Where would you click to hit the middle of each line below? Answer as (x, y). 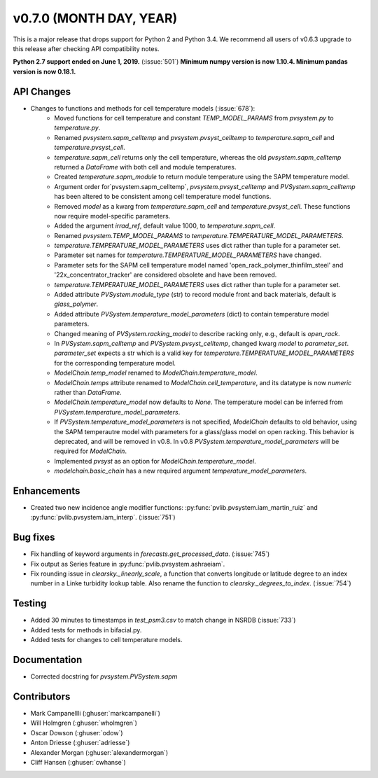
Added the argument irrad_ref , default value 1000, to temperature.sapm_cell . (165, 226)
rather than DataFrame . (88, 392)
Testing (30, 603)
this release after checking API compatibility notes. (86, 48)
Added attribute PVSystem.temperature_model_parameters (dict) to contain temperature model (191, 314)
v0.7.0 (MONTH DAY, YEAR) (95, 18)
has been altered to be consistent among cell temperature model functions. (163, 197)
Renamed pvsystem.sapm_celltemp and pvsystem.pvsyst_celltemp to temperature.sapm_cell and (195, 137)
